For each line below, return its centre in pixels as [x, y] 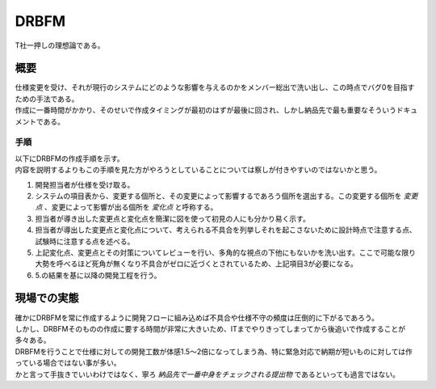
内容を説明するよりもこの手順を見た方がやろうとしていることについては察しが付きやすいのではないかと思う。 [198, 170]
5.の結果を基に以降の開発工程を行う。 [98, 275]
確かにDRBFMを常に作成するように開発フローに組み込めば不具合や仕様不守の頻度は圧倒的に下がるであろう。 [197, 317]
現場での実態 [47, 298]
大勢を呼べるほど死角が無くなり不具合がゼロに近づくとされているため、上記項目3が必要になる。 [197, 264]
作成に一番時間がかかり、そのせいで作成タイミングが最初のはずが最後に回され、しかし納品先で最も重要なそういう [206, 110]
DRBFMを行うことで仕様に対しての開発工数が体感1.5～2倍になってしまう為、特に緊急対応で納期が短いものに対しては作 [214, 351]
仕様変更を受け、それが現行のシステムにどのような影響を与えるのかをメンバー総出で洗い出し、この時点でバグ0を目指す [215, 87]
